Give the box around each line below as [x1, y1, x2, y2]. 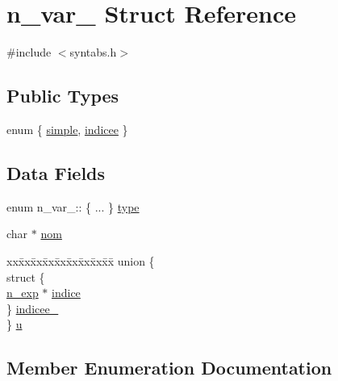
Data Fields [6, 160, 106, 185]
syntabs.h [69, 44, 117, 61]
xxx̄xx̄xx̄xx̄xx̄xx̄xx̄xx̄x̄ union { [6, 252, 155, 269]
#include [6, 44, 52, 61]
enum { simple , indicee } [6, 120, 128, 137]
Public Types [6, 83, 119, 108]
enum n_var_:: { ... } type [6, 198, 140, 215]
